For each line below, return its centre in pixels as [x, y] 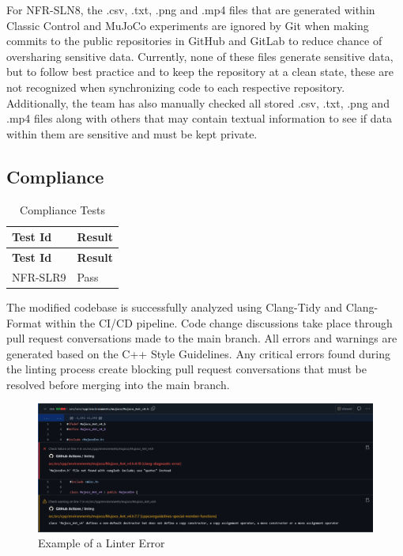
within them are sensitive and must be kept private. [132, 133]
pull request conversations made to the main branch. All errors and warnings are [202, 338]
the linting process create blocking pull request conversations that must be [186, 369]
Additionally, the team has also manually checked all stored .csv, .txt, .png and [198, 102]
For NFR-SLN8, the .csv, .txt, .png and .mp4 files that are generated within [191, 9]
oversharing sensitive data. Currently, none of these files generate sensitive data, [200, 56]
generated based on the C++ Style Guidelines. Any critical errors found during [198, 353]
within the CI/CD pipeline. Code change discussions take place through [219, 322]
